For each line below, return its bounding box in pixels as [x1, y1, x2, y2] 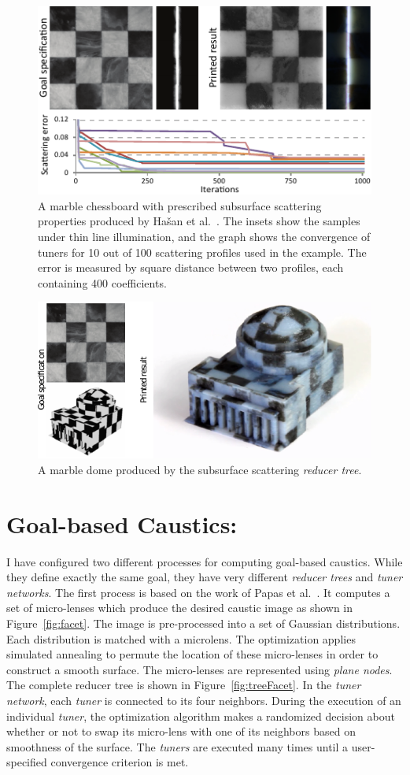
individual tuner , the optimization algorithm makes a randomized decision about [6, 707, 395, 724]
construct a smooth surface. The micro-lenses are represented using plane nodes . [6, 661, 393, 677]
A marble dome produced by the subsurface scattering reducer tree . [38, 461, 362, 477]
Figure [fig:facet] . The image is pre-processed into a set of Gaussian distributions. [6, 614, 401, 631]
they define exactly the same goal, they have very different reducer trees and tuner [6, 569, 403, 585]
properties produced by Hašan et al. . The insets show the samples [38, 213, 360, 229]
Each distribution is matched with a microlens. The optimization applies [6, 630, 356, 647]
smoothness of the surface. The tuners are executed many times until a [6, 738, 349, 755]
